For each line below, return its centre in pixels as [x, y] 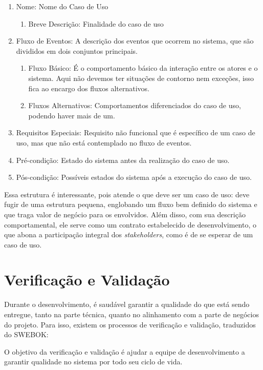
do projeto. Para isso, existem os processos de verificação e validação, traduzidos [130, 324]
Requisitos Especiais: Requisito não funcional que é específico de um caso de [136, 132]
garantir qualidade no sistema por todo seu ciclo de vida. [93, 362]
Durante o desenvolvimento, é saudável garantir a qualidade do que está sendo [127, 304]
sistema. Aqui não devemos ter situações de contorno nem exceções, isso [141, 78]
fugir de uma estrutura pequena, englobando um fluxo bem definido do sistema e [131, 204]
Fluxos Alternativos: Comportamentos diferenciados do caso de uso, [135, 105]
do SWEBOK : [26, 334]
